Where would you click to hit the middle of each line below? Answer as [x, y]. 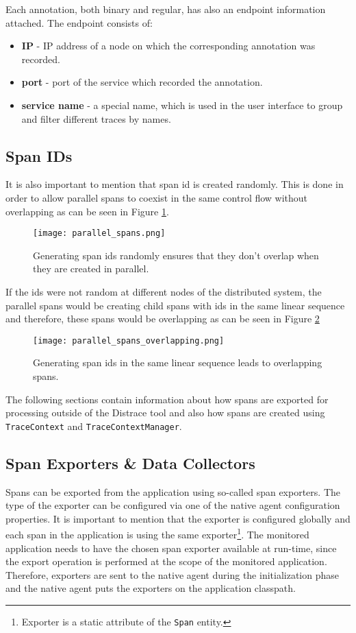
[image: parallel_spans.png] [99, 234]
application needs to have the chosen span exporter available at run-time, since [171, 548]
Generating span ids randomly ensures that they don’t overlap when [176, 255]
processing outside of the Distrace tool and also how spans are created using [165, 413]
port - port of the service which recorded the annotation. [142, 82]
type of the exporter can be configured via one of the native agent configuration [173, 505]
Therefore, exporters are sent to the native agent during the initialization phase [172, 574]
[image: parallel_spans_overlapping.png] [129, 341]
